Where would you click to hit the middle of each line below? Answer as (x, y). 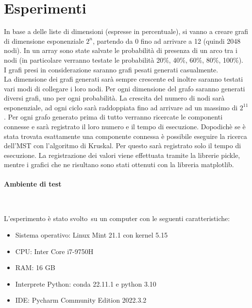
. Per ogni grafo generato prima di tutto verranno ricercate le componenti (113, 117)
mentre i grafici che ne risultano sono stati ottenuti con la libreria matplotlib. (119, 164)
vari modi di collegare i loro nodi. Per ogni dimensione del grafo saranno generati (125, 88)
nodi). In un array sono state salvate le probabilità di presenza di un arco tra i (121, 50)
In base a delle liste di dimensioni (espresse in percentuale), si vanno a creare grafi (126, 31)
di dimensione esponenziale (44, 41)
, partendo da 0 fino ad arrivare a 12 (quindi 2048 (167, 41)
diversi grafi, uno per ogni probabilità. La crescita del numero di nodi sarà (114, 98)
